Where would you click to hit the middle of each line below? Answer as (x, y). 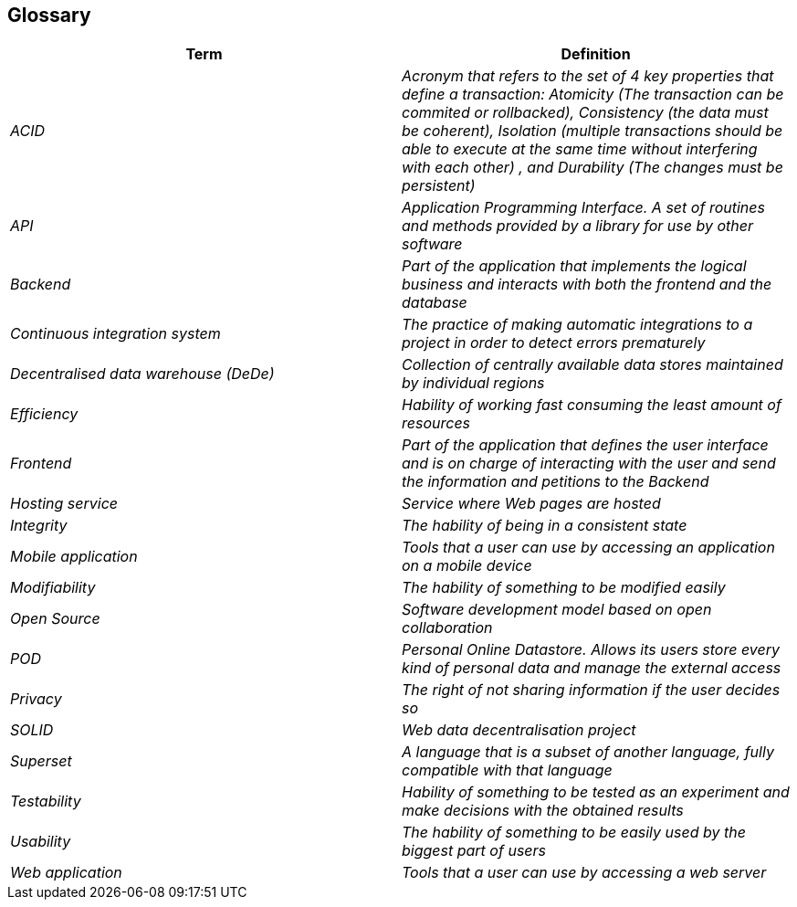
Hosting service (64, 504)
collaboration (447, 628)
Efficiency (44, 414)
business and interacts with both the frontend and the (587, 285)
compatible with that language (507, 770)
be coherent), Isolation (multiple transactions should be (593, 131)
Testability (46, 802)
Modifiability (53, 588)
